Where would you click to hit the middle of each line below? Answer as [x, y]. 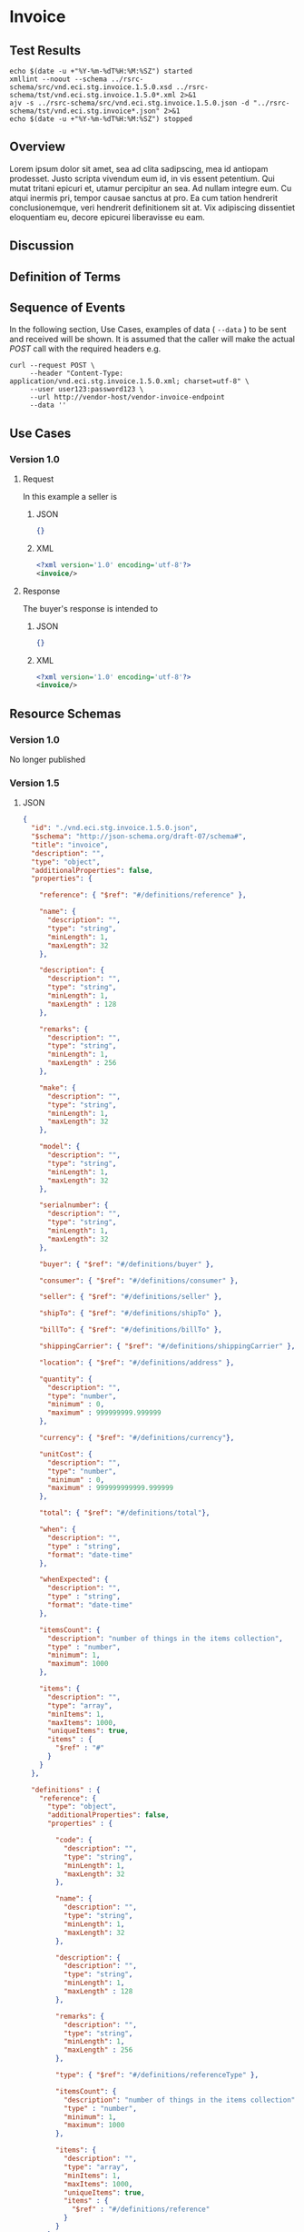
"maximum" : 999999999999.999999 [110, 1488]
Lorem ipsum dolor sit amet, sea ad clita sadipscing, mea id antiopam [139, 168]
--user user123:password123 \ [87, 390]
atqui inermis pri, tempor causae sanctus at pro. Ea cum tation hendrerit [144, 198]
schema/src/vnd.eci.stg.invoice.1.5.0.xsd [91, 87]
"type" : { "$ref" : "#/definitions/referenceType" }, [157, 2075]
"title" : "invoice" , [70, 845]
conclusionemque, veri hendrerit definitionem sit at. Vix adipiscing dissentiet [152, 208]
